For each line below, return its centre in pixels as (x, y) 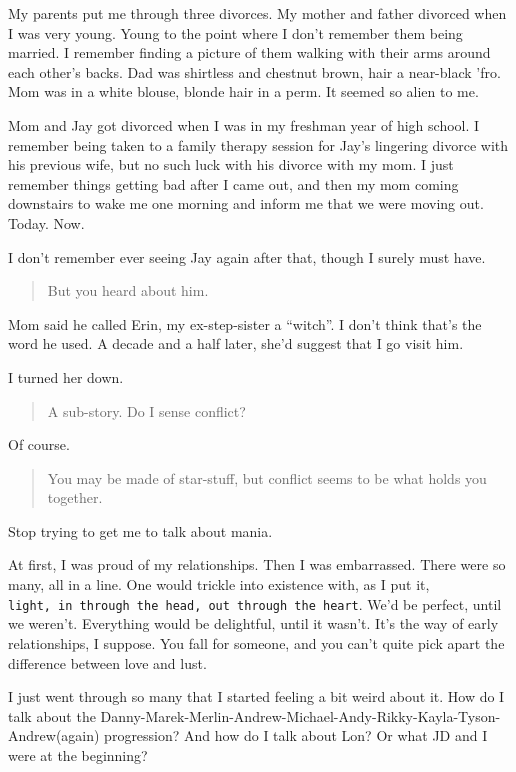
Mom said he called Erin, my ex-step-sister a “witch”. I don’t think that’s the (245, 323)
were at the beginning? (78, 754)
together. (75, 497)
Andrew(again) (54, 735)
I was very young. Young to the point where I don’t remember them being (235, 32)
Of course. (39, 444)
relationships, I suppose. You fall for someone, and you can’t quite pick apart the (256, 642)
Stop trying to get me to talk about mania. (140, 530)
